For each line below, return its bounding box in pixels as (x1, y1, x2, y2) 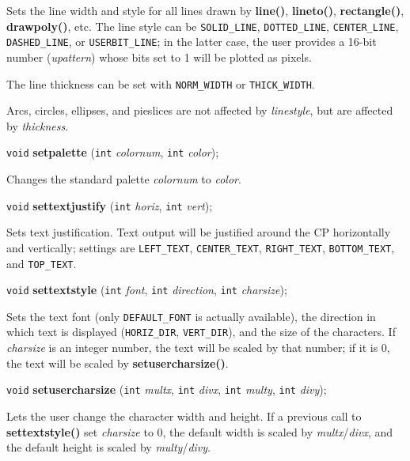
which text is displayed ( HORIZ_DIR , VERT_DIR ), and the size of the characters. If (6, 323, 396, 340)
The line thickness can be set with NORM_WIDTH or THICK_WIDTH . (6, 75, 315, 92)
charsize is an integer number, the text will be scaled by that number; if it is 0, (6, 339, 390, 356)
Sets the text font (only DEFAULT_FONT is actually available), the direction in (6, 308, 376, 324)
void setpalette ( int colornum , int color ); (6, 144, 219, 161)
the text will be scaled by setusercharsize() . (6, 354, 229, 371)
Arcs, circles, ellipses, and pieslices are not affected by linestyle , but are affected (6, 102, 393, 119)
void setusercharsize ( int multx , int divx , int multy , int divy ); (6, 381, 327, 398)
